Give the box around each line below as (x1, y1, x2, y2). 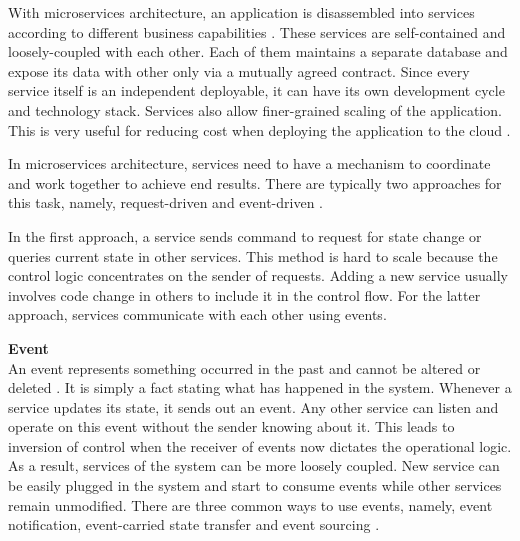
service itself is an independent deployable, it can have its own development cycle (8, 80, 505, 101)
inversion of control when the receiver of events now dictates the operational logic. (8, 435, 512, 456)
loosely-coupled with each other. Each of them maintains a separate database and (8, 41, 508, 62)
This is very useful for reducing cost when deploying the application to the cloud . (8, 119, 511, 140)
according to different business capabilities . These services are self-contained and (8, 21, 506, 42)
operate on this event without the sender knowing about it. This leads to (8, 416, 455, 437)
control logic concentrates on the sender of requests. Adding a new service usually (8, 265, 508, 286)
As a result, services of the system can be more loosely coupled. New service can (8, 455, 500, 476)
